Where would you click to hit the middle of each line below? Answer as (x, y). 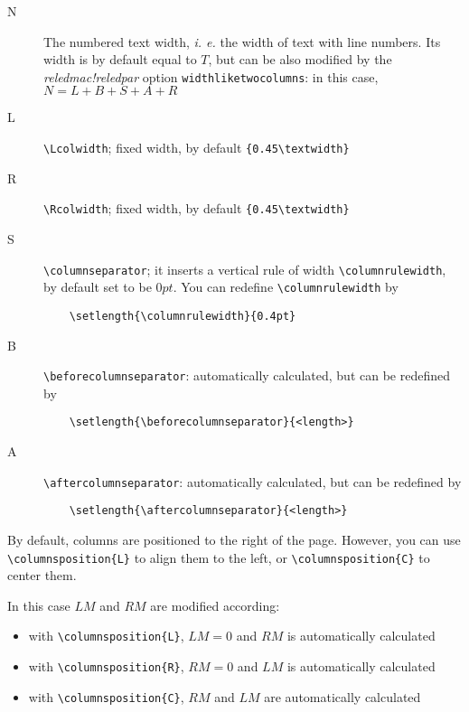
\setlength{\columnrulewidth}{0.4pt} (183, 316)
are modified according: (215, 605)
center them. (42, 575)
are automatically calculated (342, 696)
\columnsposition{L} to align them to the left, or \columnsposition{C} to (219, 557)
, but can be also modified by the (300, 59)
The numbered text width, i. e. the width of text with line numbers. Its (242, 41)
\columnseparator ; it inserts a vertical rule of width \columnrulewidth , (245, 269)
